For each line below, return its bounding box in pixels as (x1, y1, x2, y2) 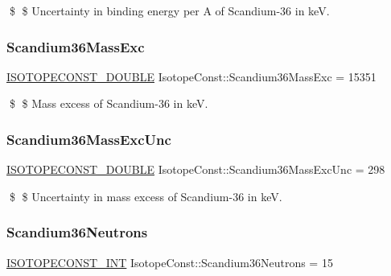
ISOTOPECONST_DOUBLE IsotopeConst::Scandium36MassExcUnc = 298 (6, 161, 385, 178)
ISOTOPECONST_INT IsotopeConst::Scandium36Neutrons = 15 (6, 253, 333, 270)
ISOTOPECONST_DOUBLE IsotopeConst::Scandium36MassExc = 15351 (6, 68, 377, 84)
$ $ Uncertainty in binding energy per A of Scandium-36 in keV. (9, 2, 330, 19)
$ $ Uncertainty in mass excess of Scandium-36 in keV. (9, 187, 282, 204)
